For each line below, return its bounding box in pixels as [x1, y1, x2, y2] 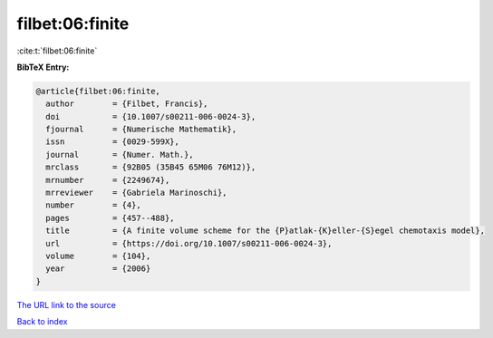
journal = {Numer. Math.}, [45, 150, 194, 159]
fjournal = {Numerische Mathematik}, [45, 124, 237, 135]
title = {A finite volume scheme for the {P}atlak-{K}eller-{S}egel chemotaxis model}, [45, 226, 485, 236]
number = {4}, [45, 200, 142, 210]
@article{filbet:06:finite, [35, 86, 160, 96]
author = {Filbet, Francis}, [45, 99, 208, 109]
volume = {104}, [45, 251, 151, 261]
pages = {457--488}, [45, 213, 176, 223]
